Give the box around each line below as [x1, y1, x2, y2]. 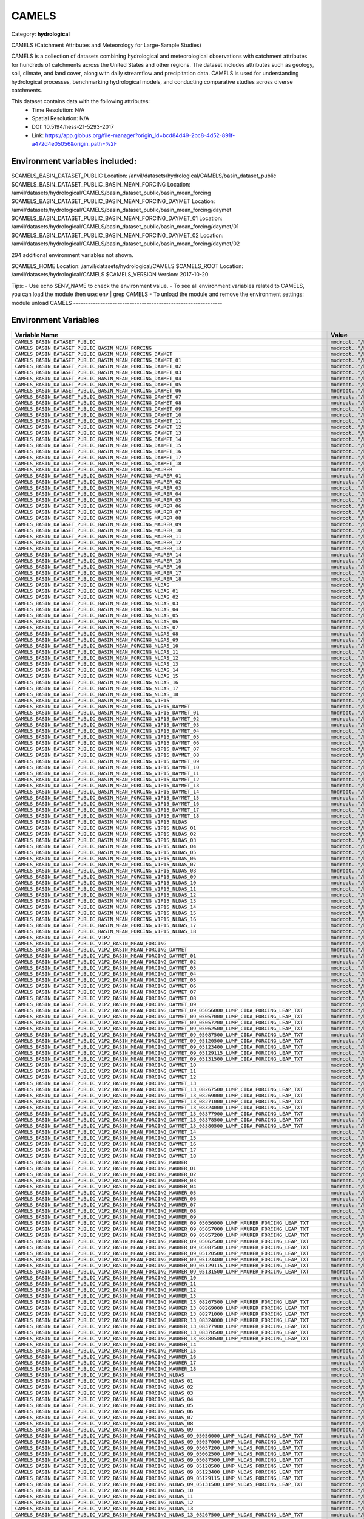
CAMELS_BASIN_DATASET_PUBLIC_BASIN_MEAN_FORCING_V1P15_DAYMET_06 [15, 739, 200, 746]
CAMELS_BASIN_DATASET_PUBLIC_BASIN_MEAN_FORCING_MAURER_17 [15, 569, 182, 576]
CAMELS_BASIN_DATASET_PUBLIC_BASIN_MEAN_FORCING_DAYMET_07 [15, 393, 182, 400]
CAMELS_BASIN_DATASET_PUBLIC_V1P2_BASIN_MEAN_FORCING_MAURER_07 [15, 1201, 197, 1208]
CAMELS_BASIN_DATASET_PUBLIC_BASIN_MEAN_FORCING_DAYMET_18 [15, 460, 182, 467]
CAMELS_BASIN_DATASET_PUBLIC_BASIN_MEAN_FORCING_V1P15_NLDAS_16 [15, 916, 197, 922]
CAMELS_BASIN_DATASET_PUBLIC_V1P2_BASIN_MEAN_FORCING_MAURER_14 [15, 1341, 197, 1348]
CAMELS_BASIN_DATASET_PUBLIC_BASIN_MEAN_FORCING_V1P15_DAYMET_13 [15, 782, 200, 789]
